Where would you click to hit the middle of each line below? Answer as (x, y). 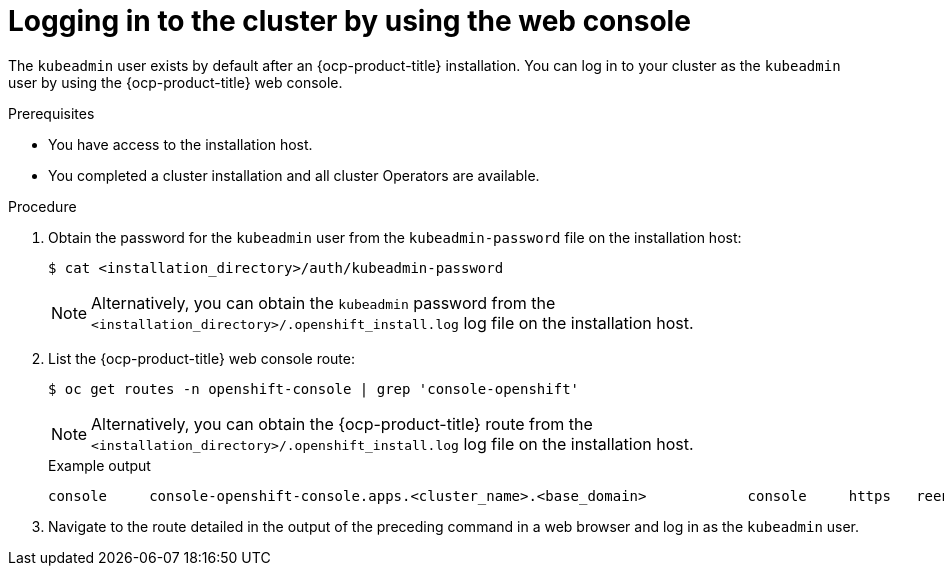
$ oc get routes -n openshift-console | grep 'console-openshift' (314, 388)
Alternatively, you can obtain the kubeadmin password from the (323, 302)
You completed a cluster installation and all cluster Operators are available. (294, 175)
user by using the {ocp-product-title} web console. (175, 82)
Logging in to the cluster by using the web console (349, 21)
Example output (99, 465)
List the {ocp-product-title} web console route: (202, 358)
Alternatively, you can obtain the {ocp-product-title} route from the (342, 423)
